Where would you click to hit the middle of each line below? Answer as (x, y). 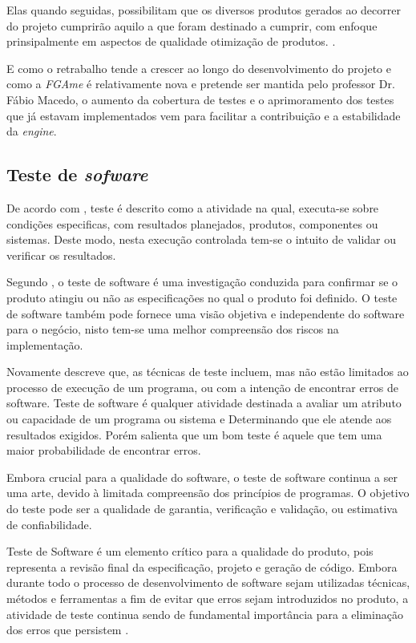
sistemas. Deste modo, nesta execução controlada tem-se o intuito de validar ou (201, 239)
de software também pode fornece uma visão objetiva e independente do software (206, 313)
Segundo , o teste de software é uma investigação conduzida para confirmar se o (202, 282)
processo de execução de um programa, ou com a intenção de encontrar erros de (202, 387)
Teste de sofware (77, 174)
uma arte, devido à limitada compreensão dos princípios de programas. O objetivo (208, 493)
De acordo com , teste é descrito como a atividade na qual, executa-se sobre (193, 207)
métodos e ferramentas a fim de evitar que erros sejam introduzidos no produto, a (208, 599)
